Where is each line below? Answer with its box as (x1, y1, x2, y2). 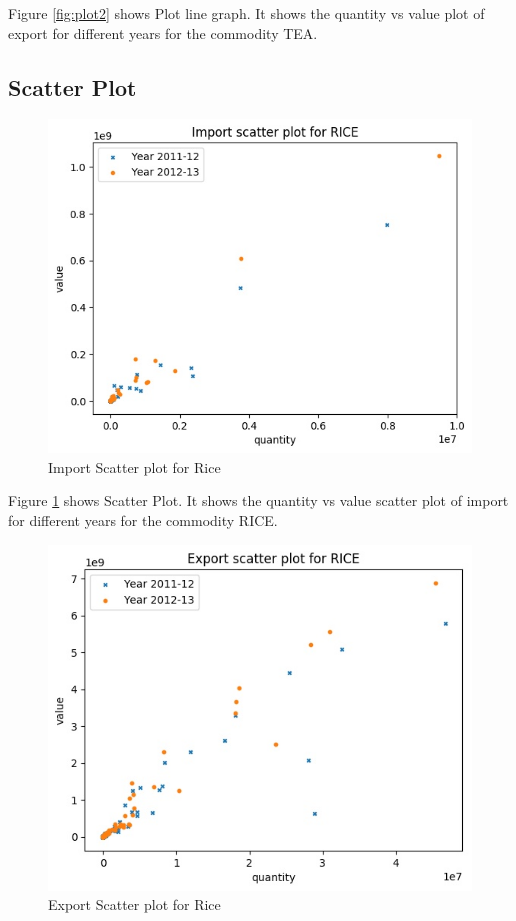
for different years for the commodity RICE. (8, 509, 278, 530)
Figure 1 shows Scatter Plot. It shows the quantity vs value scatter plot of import (8, 490, 509, 511)
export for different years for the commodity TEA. (8, 22, 318, 43)
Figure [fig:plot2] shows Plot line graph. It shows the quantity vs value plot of (8, 3, 485, 23)
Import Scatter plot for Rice (48, 456, 221, 477)
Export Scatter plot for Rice (48, 894, 221, 915)
